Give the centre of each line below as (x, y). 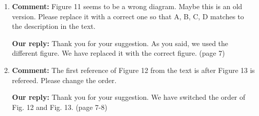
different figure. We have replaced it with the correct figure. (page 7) (118, 53)
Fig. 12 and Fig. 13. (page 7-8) (60, 107)
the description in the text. (54, 26)
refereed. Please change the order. (64, 80)
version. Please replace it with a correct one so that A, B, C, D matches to (128, 16)
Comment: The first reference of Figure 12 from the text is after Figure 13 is (133, 70)
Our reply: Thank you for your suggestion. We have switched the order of (128, 97)
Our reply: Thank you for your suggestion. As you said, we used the (120, 43)
